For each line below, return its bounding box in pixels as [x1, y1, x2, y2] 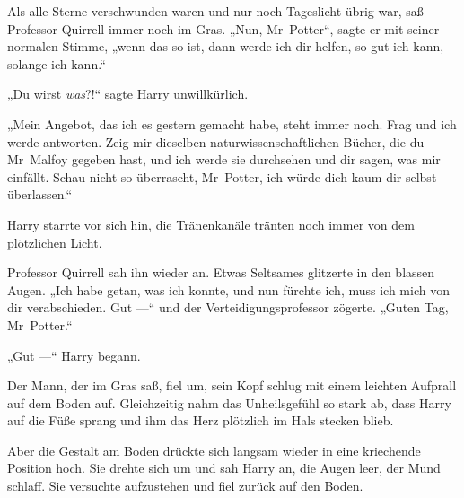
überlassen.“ [7, 185, 73, 204]
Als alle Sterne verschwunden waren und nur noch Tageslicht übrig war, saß [7, 2, 424, 20]
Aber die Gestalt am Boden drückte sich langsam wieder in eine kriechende [7, 441, 421, 459]
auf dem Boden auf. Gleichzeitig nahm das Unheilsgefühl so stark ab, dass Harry [7, 393, 451, 412]
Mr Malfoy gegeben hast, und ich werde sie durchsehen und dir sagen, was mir [7, 150, 441, 169]
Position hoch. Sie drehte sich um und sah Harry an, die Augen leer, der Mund [7, 459, 441, 477]
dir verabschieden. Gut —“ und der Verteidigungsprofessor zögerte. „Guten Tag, [7, 298, 449, 317]
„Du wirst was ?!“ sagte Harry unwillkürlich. [7, 84, 249, 103]
